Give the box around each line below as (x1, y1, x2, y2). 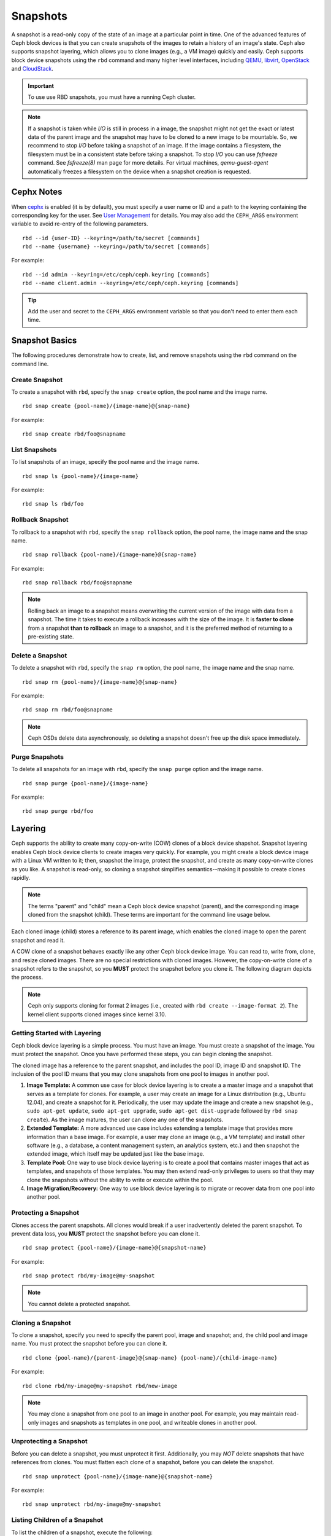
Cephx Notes (11, 187, 63, 197)
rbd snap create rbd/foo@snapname (22, 431, 126, 437)
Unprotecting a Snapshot (11, 1437, 88, 1446)
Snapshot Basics (11, 335, 77, 346)
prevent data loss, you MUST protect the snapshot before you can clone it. (11, 1229, 200, 1237)
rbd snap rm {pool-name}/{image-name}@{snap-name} (22, 678, 178, 685)
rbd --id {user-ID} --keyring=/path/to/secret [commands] (22, 234, 200, 241)
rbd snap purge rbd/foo (22, 808, 94, 815)
